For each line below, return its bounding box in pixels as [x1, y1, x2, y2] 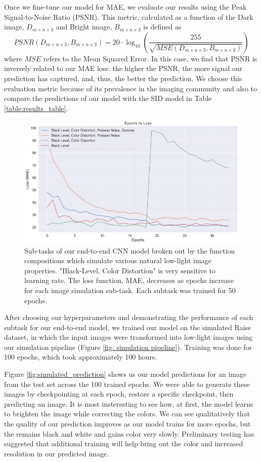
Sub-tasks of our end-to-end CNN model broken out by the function [24, 245, 235, 256]
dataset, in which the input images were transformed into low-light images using [4, 332, 253, 342]
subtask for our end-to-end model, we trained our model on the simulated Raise [4, 322, 251, 332]
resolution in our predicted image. [4, 448, 109, 458]
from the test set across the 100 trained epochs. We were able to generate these [4, 378, 250, 389]
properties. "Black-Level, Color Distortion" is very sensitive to [24, 265, 215, 275]
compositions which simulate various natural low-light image [24, 255, 211, 266]
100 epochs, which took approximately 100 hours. [4, 351, 157, 362]
